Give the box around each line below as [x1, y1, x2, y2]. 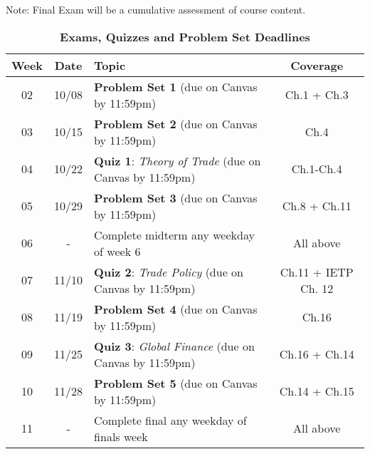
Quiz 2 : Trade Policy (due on [94, 263, 243, 280]
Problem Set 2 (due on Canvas [94, 115, 258, 132]
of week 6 [94, 242, 141, 259]
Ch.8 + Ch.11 [282, 197, 351, 215]
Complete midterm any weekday [94, 226, 255, 243]
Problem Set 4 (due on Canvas [94, 300, 258, 317]
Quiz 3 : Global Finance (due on [94, 337, 255, 354]
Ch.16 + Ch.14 [279, 346, 354, 363]
